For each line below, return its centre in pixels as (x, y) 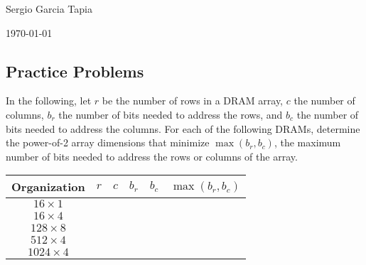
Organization (48, 187)
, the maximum (307, 142)
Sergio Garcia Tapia (49, 9)
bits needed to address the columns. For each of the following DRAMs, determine (183, 128)
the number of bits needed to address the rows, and (171, 114)
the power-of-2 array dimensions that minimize (108, 142)
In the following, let (49, 101)
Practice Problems (75, 71)
